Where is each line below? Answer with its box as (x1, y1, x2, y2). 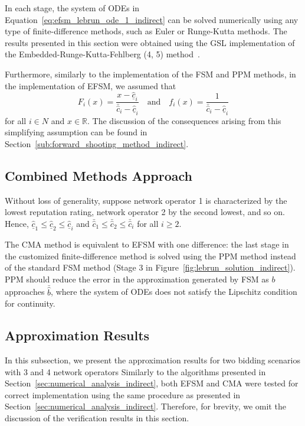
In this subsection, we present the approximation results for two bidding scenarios (5, 354, 300, 366)
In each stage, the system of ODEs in (5, 2, 140, 14)
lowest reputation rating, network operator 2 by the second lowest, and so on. (5, 206, 285, 218)
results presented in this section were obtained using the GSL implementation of (5, 36, 295, 48)
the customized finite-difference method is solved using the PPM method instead (5, 249, 296, 262)
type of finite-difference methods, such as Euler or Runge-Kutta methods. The (5, 25, 287, 37)
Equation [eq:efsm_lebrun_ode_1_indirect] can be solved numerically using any (5, 13, 299, 25)
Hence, (5, 217, 29, 229)
